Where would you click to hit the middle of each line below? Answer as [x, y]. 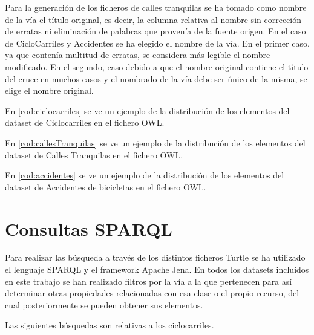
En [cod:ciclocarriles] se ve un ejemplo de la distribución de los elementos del [147, 110]
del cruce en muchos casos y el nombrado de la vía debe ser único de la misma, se [156, 78]
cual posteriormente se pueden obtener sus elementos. [104, 304]
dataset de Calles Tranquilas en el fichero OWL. [94, 154]
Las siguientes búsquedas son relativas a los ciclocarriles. [110, 325]
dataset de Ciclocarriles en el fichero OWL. [85, 122]
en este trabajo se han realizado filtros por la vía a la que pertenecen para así [149, 281]
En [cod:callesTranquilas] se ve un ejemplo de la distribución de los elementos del [155, 142]
